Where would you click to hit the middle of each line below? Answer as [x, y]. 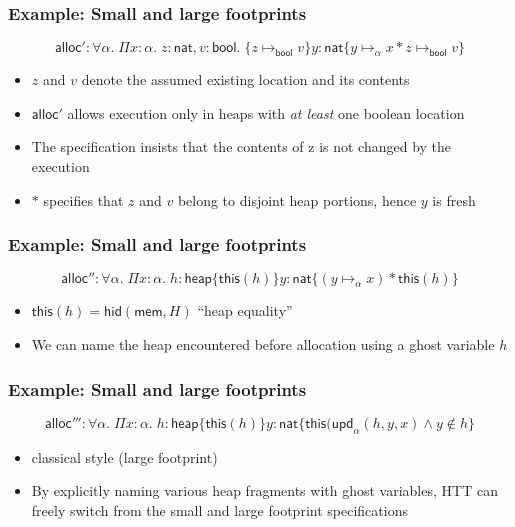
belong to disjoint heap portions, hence [297, 199]
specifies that [83, 199]
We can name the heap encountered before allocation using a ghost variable [263, 344]
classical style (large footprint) [124, 456]
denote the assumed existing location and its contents [245, 79]
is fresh [454, 199]
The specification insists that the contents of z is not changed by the [241, 146]
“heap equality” [245, 310]
